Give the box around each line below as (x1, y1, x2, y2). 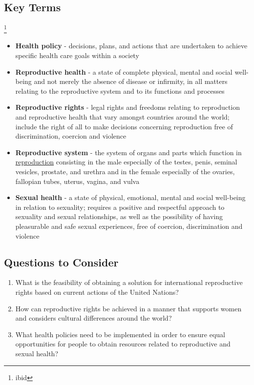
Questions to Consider (4, 254, 119, 269)
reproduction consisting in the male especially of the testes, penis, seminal (15, 157, 237, 167)
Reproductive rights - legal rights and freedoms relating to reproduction (15, 102, 240, 112)
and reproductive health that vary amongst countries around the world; (15, 112, 230, 122)
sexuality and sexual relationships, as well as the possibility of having (15, 211, 223, 222)
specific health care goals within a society (15, 50, 139, 61)
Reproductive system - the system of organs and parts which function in (15, 147, 242, 157)
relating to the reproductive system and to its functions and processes (15, 85, 225, 96)
